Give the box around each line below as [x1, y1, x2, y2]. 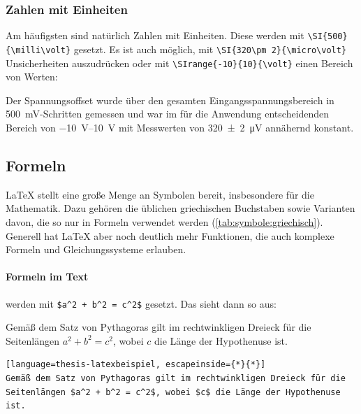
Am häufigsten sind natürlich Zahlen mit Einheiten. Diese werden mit [6, 28, 304, 43]
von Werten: [6, 69, 58, 84]
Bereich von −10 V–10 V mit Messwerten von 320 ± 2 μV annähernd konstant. [6, 120, 354, 134]
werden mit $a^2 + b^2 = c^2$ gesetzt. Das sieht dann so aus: [6, 296, 277, 310]
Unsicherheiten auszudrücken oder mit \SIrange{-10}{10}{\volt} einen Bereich [6, 55, 353, 70]
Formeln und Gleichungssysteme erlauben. [6, 242, 186, 257]
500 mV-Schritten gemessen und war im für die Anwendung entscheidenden [6, 106, 330, 121]
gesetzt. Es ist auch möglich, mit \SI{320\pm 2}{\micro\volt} [73, 41, 347, 56]
